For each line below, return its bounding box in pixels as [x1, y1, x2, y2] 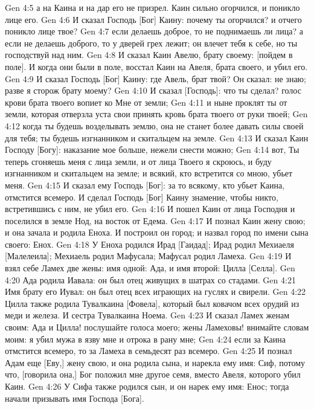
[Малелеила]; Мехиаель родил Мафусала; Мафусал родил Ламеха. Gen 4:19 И [5, 250, 292, 262]
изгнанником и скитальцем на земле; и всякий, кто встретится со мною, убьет [5, 167, 293, 179]
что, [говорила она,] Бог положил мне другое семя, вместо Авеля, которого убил [5, 368, 301, 381]
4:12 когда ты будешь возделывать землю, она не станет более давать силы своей [5, 119, 304, 132]
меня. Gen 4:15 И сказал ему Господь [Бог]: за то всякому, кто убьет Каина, [5, 178, 285, 191]
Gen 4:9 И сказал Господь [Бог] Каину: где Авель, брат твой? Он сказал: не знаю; [5, 72, 306, 85]
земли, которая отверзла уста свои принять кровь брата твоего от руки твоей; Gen [5, 108, 308, 120]
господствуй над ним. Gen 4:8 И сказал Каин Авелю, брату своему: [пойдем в [5, 48, 293, 61]
